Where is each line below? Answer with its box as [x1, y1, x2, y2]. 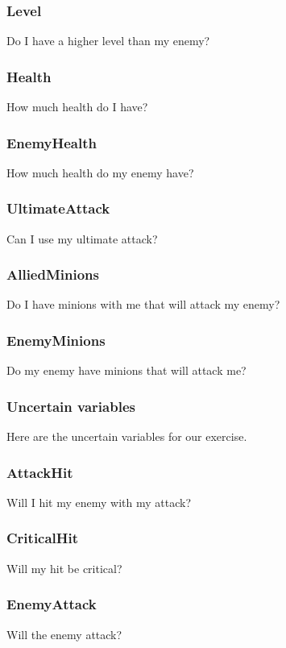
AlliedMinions [6, 264, 99, 285]
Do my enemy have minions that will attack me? [6, 362, 247, 379]
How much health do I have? [6, 98, 148, 115]
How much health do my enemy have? [6, 164, 194, 181]
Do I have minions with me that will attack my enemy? [6, 296, 280, 313]
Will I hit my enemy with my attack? [6, 493, 192, 510]
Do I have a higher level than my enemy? [6, 32, 210, 49]
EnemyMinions [6, 330, 106, 350]
